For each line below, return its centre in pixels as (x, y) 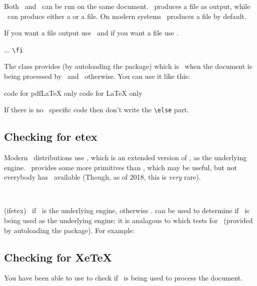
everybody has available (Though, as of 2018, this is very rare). (102, 177)
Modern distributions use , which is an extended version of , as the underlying (125, 157)
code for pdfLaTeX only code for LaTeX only (73, 93)
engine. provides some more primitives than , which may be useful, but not (120, 167)
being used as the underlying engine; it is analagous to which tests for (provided (128, 220)
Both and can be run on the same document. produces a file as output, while (127, 6)
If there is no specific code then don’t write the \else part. (96, 110)
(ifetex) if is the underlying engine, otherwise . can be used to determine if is (127, 210)
